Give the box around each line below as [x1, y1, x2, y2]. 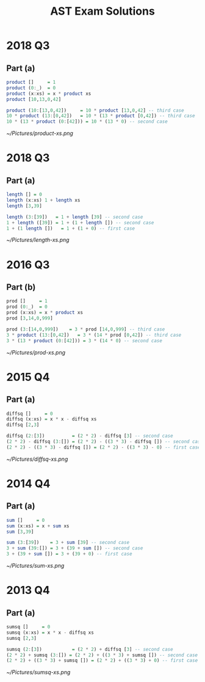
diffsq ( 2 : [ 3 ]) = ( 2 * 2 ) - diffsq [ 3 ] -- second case [6, 433, 173, 439]
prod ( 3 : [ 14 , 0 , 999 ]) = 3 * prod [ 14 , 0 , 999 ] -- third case [6, 326, 165, 332]
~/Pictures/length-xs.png [6, 237, 70, 244]
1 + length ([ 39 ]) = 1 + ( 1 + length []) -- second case [6, 219, 154, 226]
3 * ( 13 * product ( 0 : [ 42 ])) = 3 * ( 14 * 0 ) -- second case [6, 337, 163, 343]
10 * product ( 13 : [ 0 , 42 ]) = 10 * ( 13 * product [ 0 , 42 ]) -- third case [6, 113, 195, 119]
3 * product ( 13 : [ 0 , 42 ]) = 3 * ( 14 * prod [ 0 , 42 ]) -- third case [6, 332, 182, 338]
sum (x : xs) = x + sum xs [6, 522, 70, 529]
